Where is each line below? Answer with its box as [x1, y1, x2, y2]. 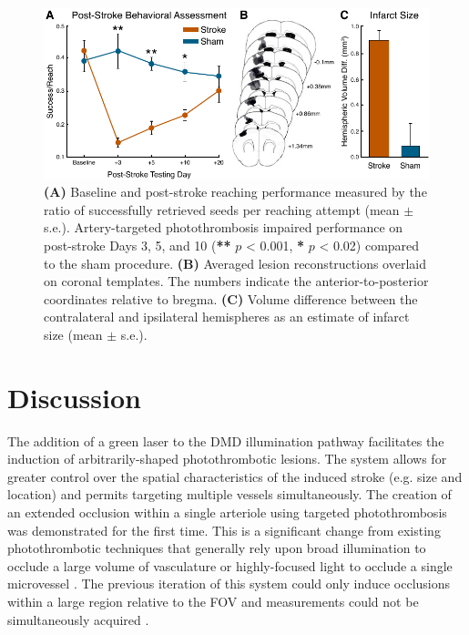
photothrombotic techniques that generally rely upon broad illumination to [7, 538, 426, 558]
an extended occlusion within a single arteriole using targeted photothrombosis [7, 503, 447, 522]
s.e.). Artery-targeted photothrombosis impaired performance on [44, 218, 403, 237]
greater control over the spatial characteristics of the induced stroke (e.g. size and [7, 466, 463, 486]
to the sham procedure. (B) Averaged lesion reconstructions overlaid [44, 253, 427, 272]
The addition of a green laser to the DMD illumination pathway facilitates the [7, 431, 444, 450]
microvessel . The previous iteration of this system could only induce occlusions [7, 574, 451, 593]
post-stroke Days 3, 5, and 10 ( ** [44, 235, 231, 254]
